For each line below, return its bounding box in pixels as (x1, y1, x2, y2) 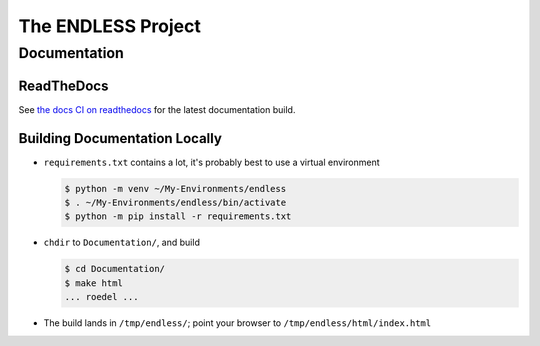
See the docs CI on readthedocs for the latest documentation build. (18, 103, 296, 115)
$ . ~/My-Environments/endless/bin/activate (64, 197, 287, 208)
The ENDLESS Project (18, 15, 202, 37)
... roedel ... (64, 291, 139, 303)
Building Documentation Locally (18, 130, 222, 147)
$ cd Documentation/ (64, 263, 165, 275)
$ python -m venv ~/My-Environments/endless (64, 183, 287, 194)
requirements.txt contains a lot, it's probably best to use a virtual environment (43, 156, 380, 168)
